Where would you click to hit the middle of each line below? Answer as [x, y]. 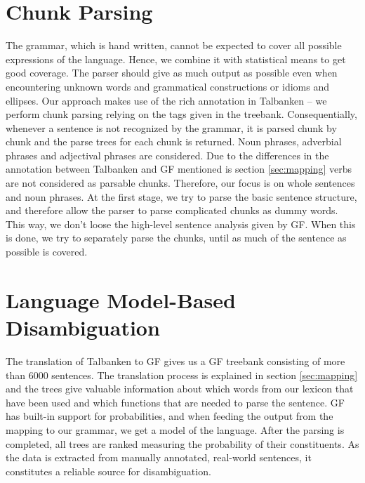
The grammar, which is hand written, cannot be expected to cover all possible [174, 45]
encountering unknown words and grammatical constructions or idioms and [167, 86]
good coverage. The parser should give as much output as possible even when [172, 73]
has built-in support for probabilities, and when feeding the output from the [170, 416]
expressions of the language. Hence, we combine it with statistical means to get [176, 59]
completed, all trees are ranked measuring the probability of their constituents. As [182, 443]
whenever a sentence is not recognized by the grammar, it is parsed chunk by [171, 127]
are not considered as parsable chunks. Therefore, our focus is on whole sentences [180, 183]
